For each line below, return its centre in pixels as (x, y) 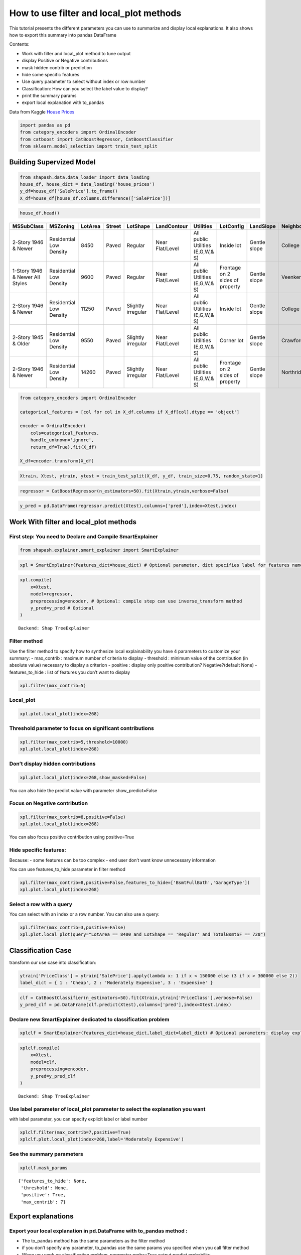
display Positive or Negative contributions (65, 61)
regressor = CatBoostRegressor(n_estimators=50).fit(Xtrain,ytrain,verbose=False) (124, 491)
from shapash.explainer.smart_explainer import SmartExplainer (99, 550)
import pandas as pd (45, 125)
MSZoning (62, 226)
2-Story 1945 (28, 337)
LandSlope (263, 226)
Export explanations (41, 1216)
